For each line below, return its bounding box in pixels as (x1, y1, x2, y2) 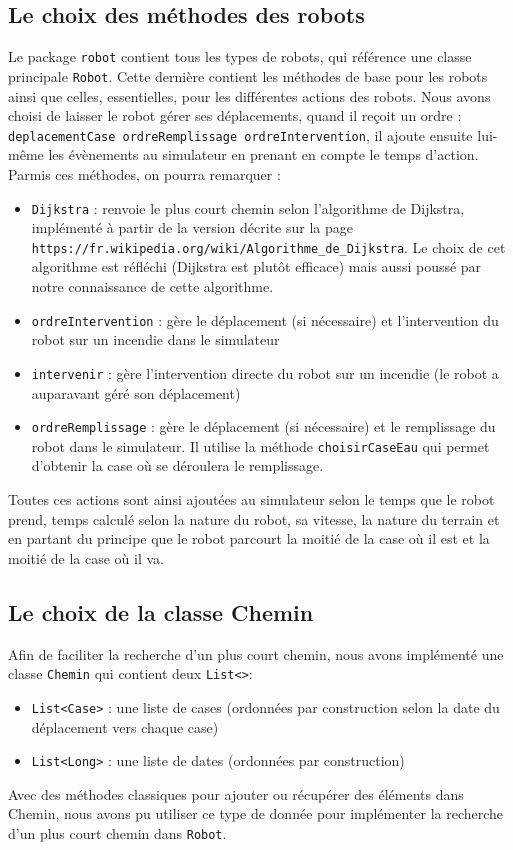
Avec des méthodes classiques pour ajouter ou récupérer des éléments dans (8, 783, 464, 804)
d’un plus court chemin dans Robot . (8, 822, 227, 843)
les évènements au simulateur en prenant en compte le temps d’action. (48, 144, 479, 165)
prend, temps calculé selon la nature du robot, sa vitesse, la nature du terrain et (8, 508, 500, 529)
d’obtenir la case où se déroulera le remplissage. (31, 455, 324, 476)
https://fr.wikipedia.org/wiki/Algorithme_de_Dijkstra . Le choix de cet (31, 236, 506, 257)
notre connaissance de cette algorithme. (31, 276, 274, 297)
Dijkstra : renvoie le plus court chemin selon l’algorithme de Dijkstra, (31, 197, 465, 218)
